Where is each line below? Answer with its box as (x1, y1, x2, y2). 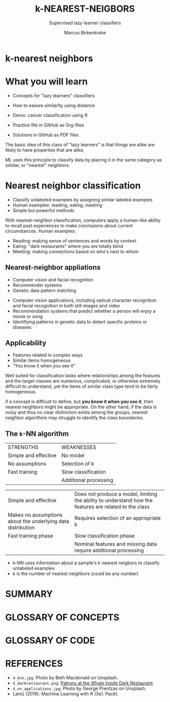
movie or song (12, 313, 43, 319)
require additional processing (74, 547, 144, 554)
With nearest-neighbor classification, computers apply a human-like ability (5, 217, 161, 223)
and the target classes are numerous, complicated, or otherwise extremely (5, 378, 161, 384)
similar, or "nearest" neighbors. (5, 162, 70, 168)
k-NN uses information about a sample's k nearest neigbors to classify (12, 560, 160, 566)
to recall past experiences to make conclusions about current (5, 222, 133, 228)
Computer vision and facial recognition (12, 276, 94, 282)
